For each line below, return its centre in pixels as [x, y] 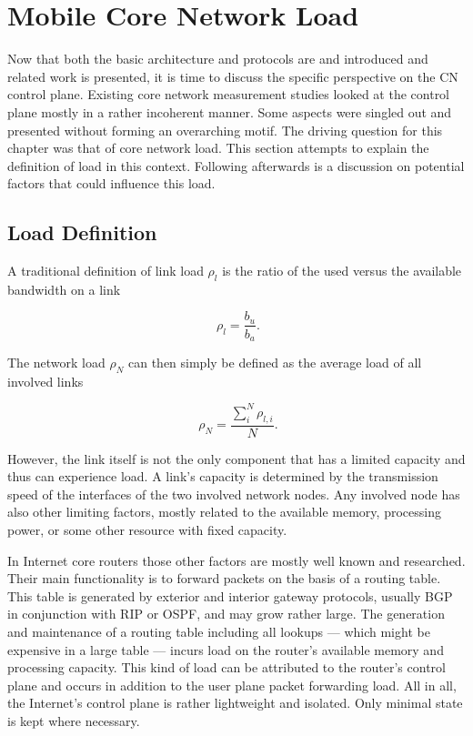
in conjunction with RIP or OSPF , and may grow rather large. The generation [226, 614]
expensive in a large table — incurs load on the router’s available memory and [226, 649]
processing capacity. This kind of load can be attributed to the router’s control [226, 667]
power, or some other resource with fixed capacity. [147, 530]
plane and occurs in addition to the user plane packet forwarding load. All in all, [232, 685]
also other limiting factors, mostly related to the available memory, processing [224, 512]
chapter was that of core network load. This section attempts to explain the [218, 148]
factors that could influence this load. [111, 183]
